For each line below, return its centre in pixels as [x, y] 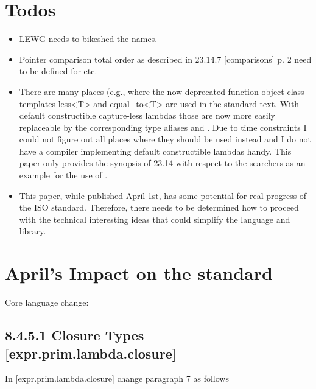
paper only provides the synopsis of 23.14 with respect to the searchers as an [162, 163]
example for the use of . [63, 175]
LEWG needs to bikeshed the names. [88, 39]
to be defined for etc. [58, 71]
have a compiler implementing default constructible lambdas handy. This [155, 151]
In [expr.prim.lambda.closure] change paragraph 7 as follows [117, 378]
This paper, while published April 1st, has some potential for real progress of [163, 195]
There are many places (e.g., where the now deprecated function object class [162, 91]
